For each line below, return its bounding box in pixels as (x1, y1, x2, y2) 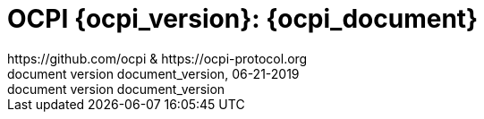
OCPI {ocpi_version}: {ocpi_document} (7, 4, 479, 34)
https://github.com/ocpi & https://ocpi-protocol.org (7, 50, 308, 66)
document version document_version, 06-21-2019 (7, 65, 300, 81)
